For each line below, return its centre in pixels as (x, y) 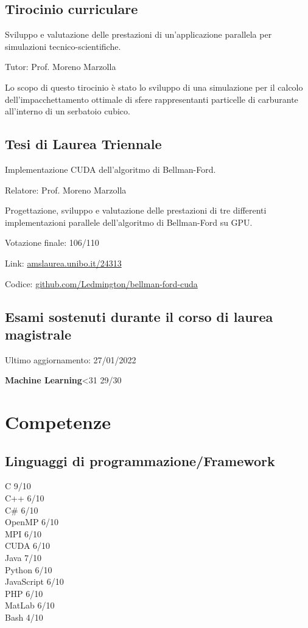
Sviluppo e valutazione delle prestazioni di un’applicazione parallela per (138, 34)
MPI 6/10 (23, 533)
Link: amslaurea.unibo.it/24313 (63, 263)
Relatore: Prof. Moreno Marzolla (66, 190)
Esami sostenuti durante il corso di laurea (139, 316)
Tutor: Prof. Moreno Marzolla (61, 67)
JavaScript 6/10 (34, 581)
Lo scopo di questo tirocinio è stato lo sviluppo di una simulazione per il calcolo (154, 87)
